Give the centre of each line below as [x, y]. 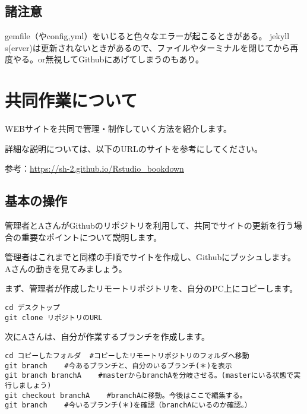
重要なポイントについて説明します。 [91, 237]
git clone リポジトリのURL [54, 317]
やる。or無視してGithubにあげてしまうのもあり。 [108, 59]
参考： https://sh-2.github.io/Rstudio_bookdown [94, 168]
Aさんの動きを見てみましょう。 [66, 268]
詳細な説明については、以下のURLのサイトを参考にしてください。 [134, 148]
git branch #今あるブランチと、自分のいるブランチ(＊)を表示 [118, 366]
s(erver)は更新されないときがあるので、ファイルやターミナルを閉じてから [148, 47]
